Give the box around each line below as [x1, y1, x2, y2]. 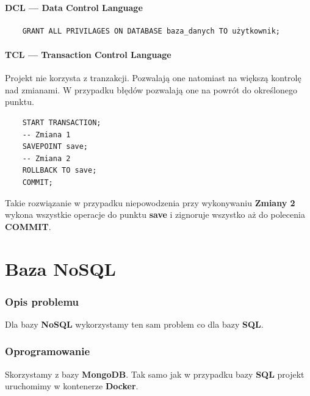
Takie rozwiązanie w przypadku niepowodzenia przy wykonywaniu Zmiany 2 [5, 196, 295, 209]
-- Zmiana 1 [22, 130, 71, 139]
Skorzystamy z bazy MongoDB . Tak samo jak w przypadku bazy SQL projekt [5, 367, 305, 380]
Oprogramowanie [5, 344, 90, 359]
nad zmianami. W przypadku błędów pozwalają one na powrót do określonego [5, 83, 297, 96]
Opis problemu [5, 293, 79, 309]
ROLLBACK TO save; [22, 166, 97, 175]
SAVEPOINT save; [22, 142, 88, 151]
